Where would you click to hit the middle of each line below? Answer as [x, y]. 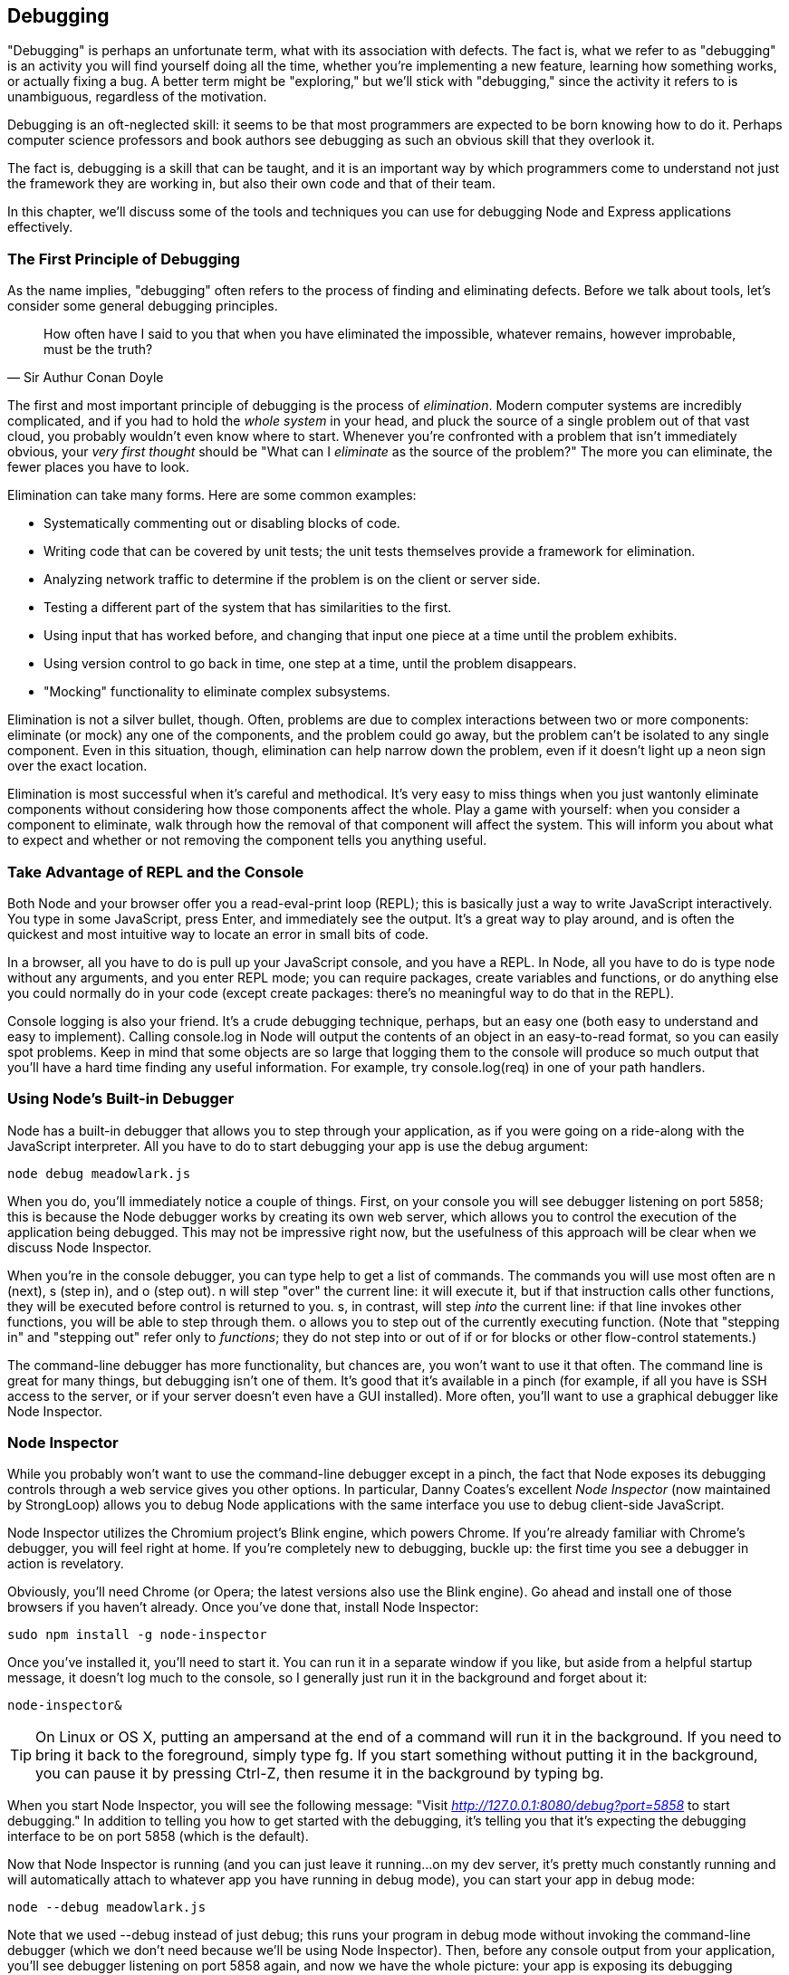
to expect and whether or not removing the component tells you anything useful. [247, 840]
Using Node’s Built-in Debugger [121, 1099]
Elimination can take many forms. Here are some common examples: [212, 495]
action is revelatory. [66, 1564]
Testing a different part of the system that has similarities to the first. [248, 608]
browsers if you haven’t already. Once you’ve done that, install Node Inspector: [243, 1607]
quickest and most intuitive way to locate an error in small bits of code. [218, 934]
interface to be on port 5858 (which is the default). [158, 1836]
